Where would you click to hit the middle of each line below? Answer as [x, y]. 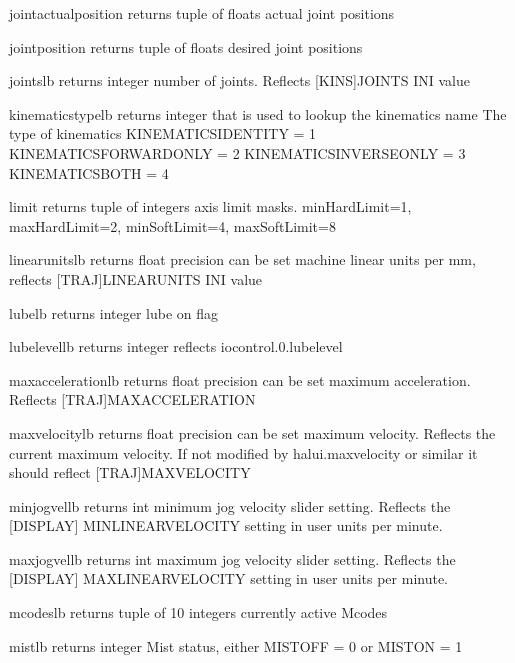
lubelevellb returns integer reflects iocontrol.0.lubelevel [176, 346]
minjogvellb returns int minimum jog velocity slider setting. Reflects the [230, 505]
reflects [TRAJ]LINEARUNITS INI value [136, 278]
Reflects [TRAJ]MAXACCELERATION [132, 399]
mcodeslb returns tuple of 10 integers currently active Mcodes [198, 612]
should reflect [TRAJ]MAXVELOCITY [130, 472]
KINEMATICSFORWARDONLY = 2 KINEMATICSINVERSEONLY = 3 [237, 152]
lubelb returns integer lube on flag [114, 312]
